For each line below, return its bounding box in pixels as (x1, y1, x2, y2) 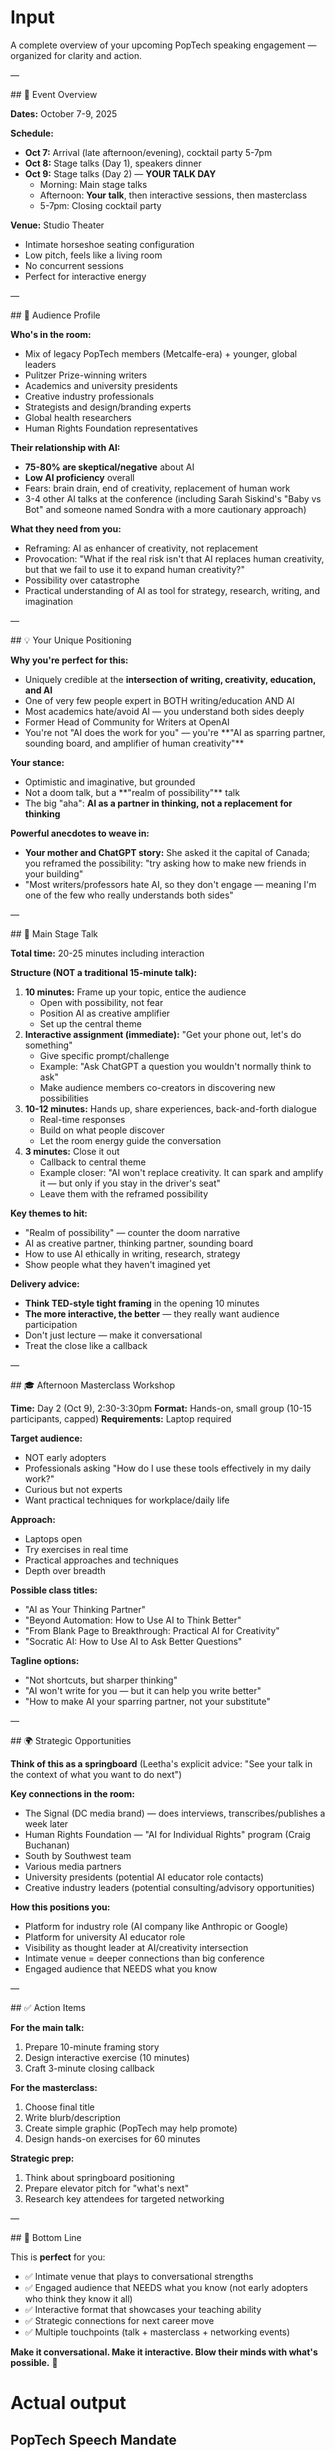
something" (24, 1039, 73, 1051)
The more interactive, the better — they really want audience (24, 1307, 280, 1320)
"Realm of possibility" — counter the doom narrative (24, 1226, 241, 1238)
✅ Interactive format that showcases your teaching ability (24, 2303, 262, 2315)
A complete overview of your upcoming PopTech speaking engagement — (10, 39, 317, 51)
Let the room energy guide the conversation (39, 1134, 222, 1146)
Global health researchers (24, 411, 132, 423)
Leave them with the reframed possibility (39, 1187, 209, 1200)
